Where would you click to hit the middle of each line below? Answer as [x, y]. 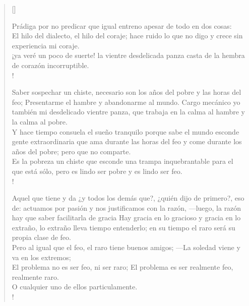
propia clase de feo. [41, 237]
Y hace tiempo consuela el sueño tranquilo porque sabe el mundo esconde [126, 131]
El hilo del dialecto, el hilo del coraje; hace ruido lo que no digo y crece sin [127, 36]
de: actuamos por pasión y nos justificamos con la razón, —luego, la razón [127, 207]
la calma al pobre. [40, 121]
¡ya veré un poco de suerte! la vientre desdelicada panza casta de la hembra [128, 55]
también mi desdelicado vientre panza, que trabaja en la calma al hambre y [128, 112]
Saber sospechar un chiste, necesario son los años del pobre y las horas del [127, 92]
